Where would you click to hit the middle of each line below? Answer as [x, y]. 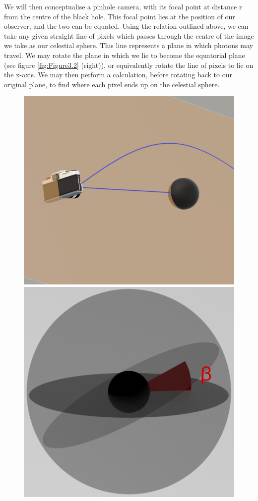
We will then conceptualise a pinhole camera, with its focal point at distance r [123, 6]
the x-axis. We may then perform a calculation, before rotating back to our [118, 75]
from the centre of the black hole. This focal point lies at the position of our [120, 16]
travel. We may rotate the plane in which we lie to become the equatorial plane [125, 55]
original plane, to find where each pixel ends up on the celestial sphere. [112, 84]
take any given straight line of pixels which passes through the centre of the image [129, 35]
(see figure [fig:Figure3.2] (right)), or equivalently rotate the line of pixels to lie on [129, 65]
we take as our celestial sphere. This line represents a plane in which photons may [129, 45]
